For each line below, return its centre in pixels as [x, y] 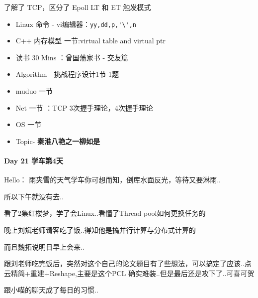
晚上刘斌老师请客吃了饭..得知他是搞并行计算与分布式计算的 [100, 229]
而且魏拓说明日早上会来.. [44, 246]
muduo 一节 [34, 91]
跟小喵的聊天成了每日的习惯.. [51, 290]
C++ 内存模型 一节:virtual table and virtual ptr [90, 41]
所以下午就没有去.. [34, 196]
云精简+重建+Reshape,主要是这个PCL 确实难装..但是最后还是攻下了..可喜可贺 [129, 273]
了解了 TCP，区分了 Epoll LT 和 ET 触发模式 [78, 7]
